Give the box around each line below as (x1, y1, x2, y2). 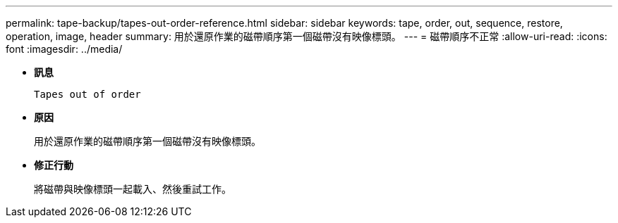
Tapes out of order (34, 89, 141, 100)
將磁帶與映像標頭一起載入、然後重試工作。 (34, 183, 231, 195)
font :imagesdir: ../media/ (6, 43, 123, 55)
